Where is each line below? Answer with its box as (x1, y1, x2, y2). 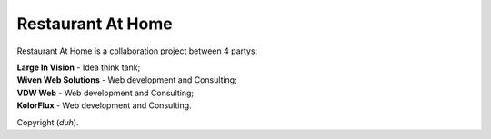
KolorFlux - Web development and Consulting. (16, 100, 192, 111)
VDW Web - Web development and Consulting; (16, 87, 195, 98)
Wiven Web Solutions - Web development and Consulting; (16, 74, 238, 85)
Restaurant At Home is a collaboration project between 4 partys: (16, 45, 258, 56)
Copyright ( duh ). (16, 116, 79, 127)
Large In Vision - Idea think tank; (16, 62, 141, 73)
